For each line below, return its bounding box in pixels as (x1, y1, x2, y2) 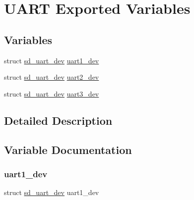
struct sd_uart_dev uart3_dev (4, 88, 99, 99)
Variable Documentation (4, 142, 132, 157)
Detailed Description (4, 112, 113, 128)
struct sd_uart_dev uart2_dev (4, 72, 99, 82)
